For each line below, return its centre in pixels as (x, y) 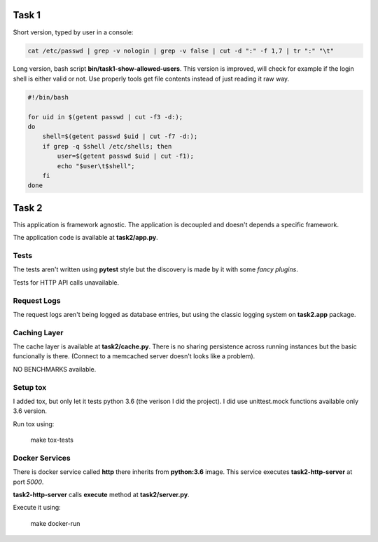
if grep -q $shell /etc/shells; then (107, 146)
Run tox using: (34, 424)
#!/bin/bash (48, 97)
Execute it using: (37, 508)
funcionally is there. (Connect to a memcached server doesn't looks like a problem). (134, 356)
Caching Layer (38, 332)
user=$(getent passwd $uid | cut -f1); (125, 156)
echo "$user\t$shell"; (96, 166)
